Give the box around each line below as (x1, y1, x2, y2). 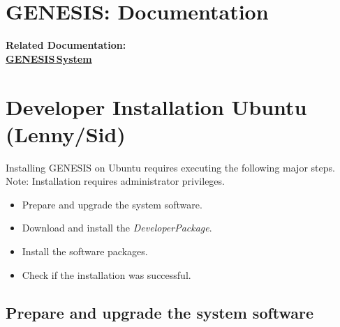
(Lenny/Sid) (6, 119, 126, 148)
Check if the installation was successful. (22, 267, 191, 282)
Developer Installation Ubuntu (6, 92, 307, 121)
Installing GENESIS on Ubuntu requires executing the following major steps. (6, 160, 335, 174)
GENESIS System (6, 51, 92, 66)
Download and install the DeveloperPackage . (22, 220, 212, 235)
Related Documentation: (6, 38, 126, 52)
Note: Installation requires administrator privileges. (6, 174, 225, 188)
